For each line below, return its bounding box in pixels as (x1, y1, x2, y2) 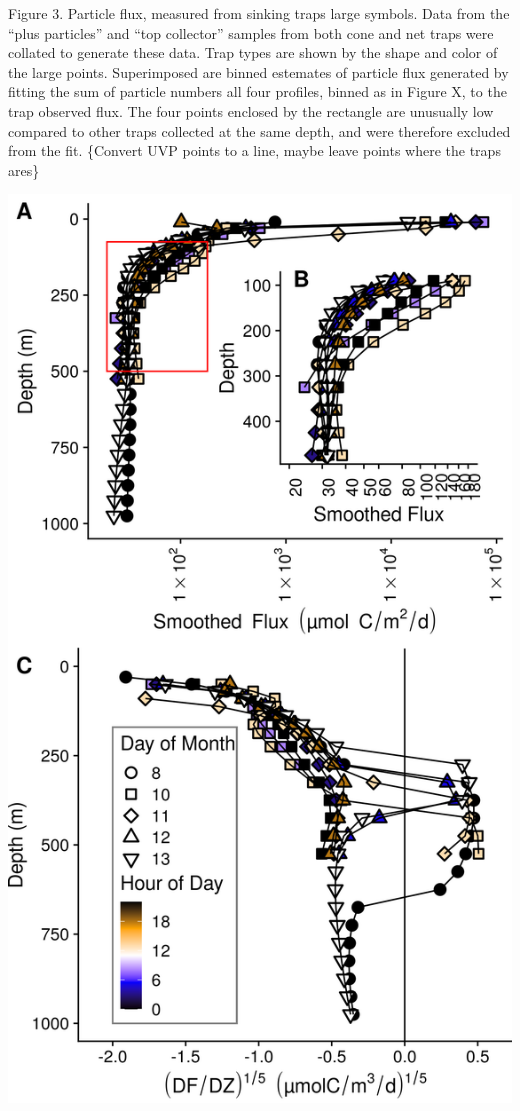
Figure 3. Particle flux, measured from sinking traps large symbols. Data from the (8, 3, 510, 23)
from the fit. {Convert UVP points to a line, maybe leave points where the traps (8, 140, 501, 161)
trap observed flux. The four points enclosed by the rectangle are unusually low (8, 100, 494, 121)
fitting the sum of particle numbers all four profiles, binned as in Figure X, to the (8, 81, 507, 102)
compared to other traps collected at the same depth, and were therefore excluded (8, 120, 511, 141)
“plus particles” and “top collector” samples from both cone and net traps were (8, 22, 494, 43)
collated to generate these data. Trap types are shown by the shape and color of (8, 42, 498, 63)
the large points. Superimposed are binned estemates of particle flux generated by (8, 61, 509, 82)
